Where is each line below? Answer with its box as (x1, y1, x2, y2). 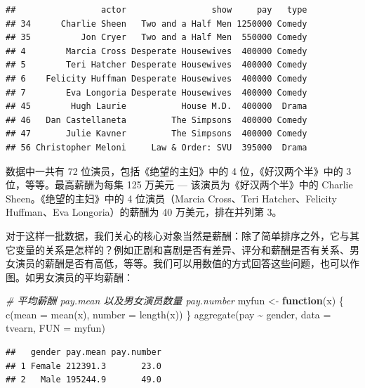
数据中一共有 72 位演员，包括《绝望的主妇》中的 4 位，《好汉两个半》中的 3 (6, 163, 352, 178)
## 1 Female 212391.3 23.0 (6, 361, 161, 371)
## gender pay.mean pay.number (6, 347, 161, 358)
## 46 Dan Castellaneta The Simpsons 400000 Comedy (6, 115, 307, 125)
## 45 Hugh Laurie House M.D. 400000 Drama (6, 101, 307, 112)
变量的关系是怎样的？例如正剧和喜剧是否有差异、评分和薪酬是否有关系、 (15, 242, 350, 257)
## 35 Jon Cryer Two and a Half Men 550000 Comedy (6, 32, 307, 43)
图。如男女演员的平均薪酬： (6, 269, 133, 284)
